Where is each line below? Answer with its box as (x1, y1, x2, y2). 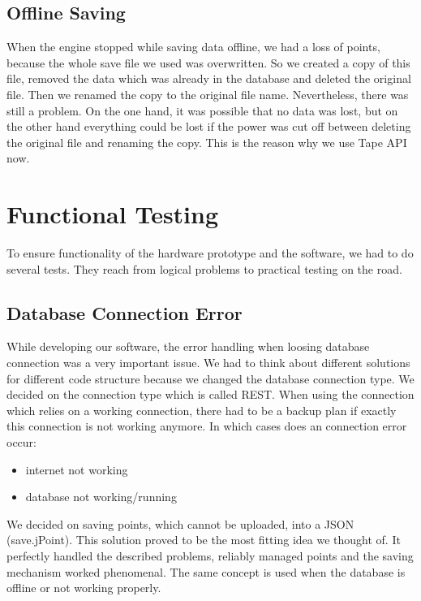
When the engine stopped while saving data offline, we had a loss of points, (6, 38, 380, 55)
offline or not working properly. (6, 579, 161, 596)
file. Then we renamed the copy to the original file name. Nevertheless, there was (6, 85, 409, 102)
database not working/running (25, 488, 177, 505)
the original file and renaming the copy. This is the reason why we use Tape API (6, 133, 407, 150)
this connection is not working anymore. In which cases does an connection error (6, 417, 407, 435)
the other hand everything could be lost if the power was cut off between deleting (6, 118, 411, 135)
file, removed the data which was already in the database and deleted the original (6, 70, 411, 87)
